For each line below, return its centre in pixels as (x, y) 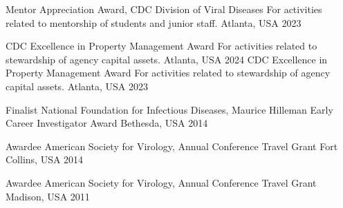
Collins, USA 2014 (45, 159)
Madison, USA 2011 (48, 196)
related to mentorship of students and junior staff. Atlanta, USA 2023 (154, 22)
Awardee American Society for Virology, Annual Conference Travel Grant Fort (172, 146)
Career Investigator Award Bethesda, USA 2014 (107, 123)
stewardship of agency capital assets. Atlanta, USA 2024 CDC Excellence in (167, 59)
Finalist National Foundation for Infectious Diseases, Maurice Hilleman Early (169, 109)
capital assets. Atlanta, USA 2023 (77, 86)
